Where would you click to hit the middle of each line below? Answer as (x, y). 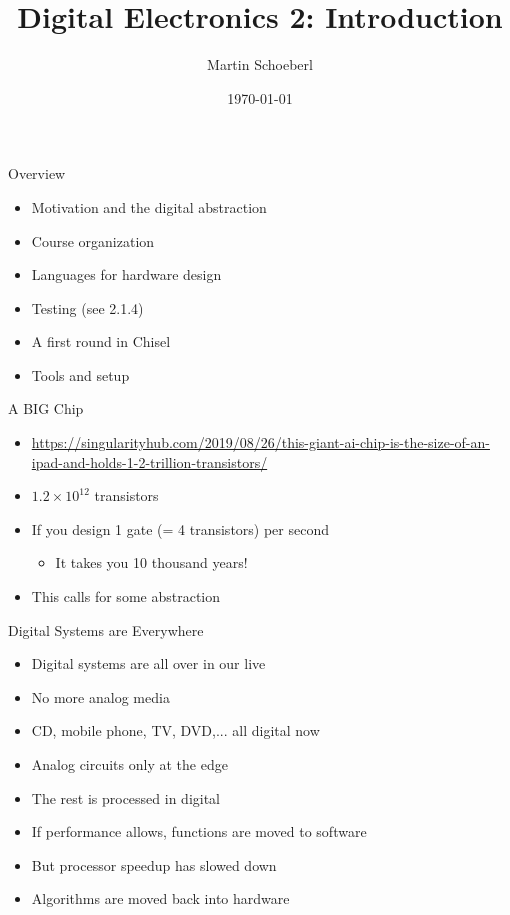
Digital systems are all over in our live (148, 663)
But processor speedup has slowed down (154, 864)
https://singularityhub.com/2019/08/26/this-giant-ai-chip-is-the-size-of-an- (260, 442)
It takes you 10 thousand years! (151, 562)
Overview (37, 173)
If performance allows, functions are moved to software (199, 831)
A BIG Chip (46, 408)
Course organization (93, 240)
